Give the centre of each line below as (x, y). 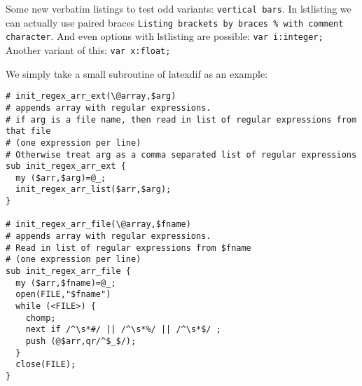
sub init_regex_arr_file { (68, 271)
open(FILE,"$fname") (63, 295)
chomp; (41, 318)
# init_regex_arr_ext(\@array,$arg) (91, 96)
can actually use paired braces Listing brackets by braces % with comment (175, 22)
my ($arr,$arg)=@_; (61, 178)
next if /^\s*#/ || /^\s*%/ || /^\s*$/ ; (123, 330)
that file (28, 131)
